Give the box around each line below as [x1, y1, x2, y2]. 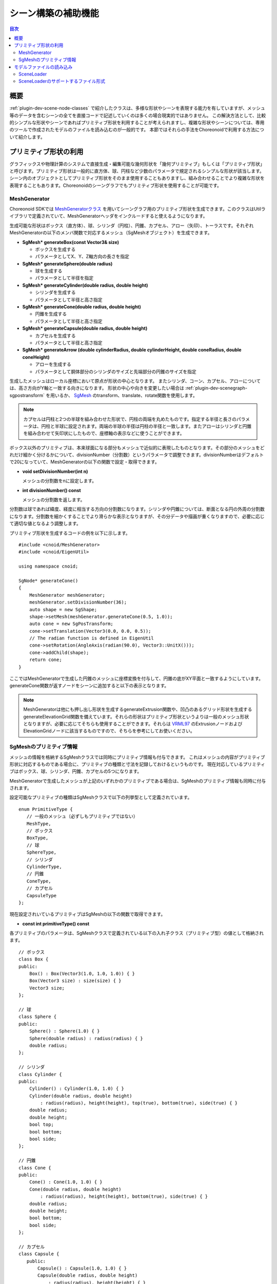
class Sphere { [18, 1014, 57, 1019]
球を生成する [35, 268, 63, 274]
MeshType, [26, 821, 51, 826]
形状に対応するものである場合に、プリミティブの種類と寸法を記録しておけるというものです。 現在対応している [9, 761, 243, 767]
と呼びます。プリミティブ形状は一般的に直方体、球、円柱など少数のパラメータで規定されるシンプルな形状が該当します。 [9, 168, 264, 174]
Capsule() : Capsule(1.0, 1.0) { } [37, 1266, 127, 1271]
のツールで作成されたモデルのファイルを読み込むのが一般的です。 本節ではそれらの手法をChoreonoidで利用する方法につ [9, 126, 264, 133]
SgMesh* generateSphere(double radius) [22, 260, 113, 267]
